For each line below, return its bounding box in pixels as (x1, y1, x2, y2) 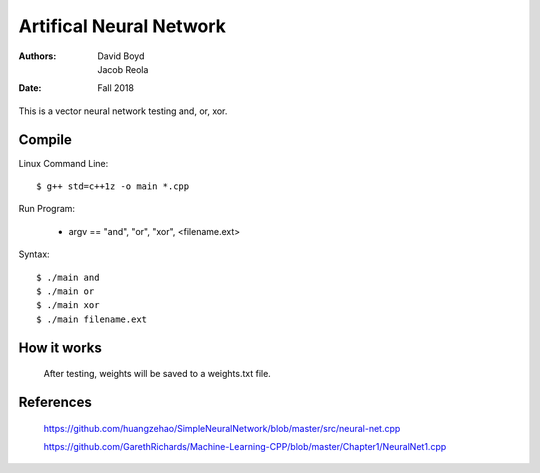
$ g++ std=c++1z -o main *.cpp (36, 181, 190, 192)
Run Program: (18, 203, 75, 215)
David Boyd (97, 50, 145, 62)
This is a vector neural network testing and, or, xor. (18, 105, 228, 117)
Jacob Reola (97, 63, 149, 75)
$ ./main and (36, 271, 100, 283)
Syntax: (18, 248, 50, 260)
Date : (18, 82, 42, 94)
